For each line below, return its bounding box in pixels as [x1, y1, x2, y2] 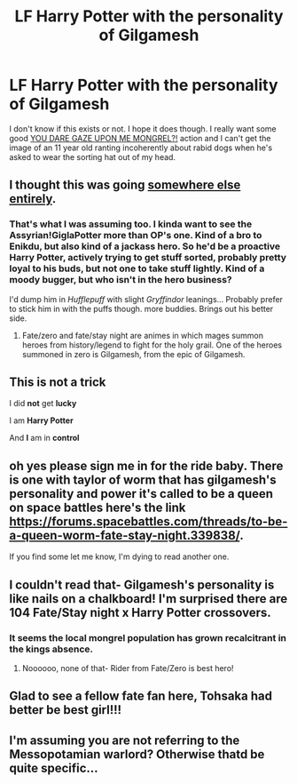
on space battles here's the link [9, 500, 186, 515]
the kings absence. [9, 643, 94, 655]
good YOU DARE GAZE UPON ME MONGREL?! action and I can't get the [9, 132, 271, 143]
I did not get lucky [9, 398, 77, 409]
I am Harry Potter [9, 415, 74, 426]
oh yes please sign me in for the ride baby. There [9, 458, 284, 473]
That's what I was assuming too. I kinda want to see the [9, 218, 253, 230]
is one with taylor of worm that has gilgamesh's [9, 472, 277, 487]
